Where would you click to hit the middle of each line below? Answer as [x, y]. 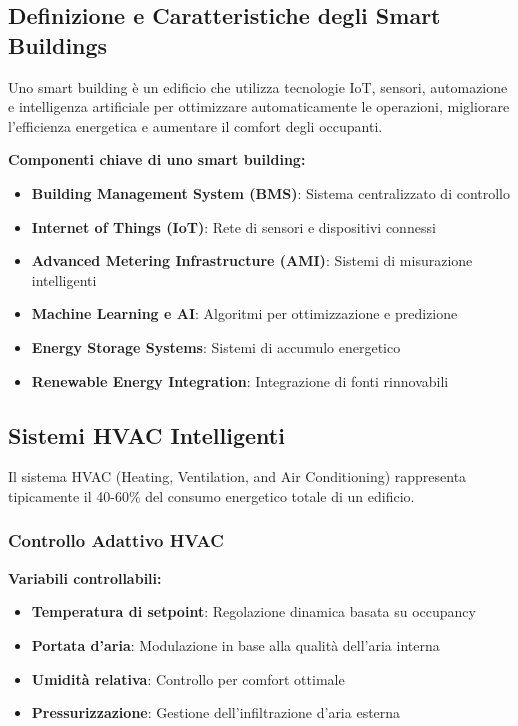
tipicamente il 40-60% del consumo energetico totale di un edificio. [211, 495]
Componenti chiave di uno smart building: [157, 159]
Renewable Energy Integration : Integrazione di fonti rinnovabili [240, 380]
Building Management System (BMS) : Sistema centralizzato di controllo [271, 192]
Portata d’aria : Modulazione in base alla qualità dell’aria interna [235, 644]
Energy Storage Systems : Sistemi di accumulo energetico [216, 346]
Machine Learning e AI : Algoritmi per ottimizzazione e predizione [244, 313]
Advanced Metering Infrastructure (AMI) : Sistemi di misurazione [252, 260]
